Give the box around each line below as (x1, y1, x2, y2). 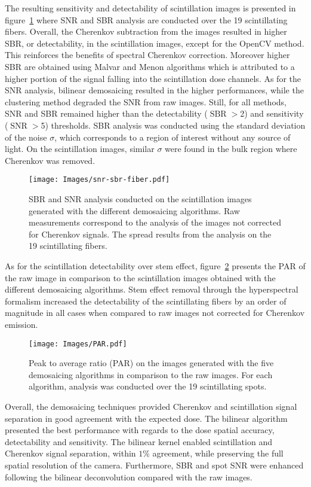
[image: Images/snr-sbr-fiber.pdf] (29, 175, 170, 184)
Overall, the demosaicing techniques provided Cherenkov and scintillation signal (5, 400, 297, 412)
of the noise (5, 130, 47, 143)
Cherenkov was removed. (5, 154, 96, 166)
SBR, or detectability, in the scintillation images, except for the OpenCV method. (5, 36, 304, 49)
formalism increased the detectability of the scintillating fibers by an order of (5, 294, 287, 307)
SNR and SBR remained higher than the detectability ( (5, 107, 208, 120)
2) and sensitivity (240, 107, 304, 120)
